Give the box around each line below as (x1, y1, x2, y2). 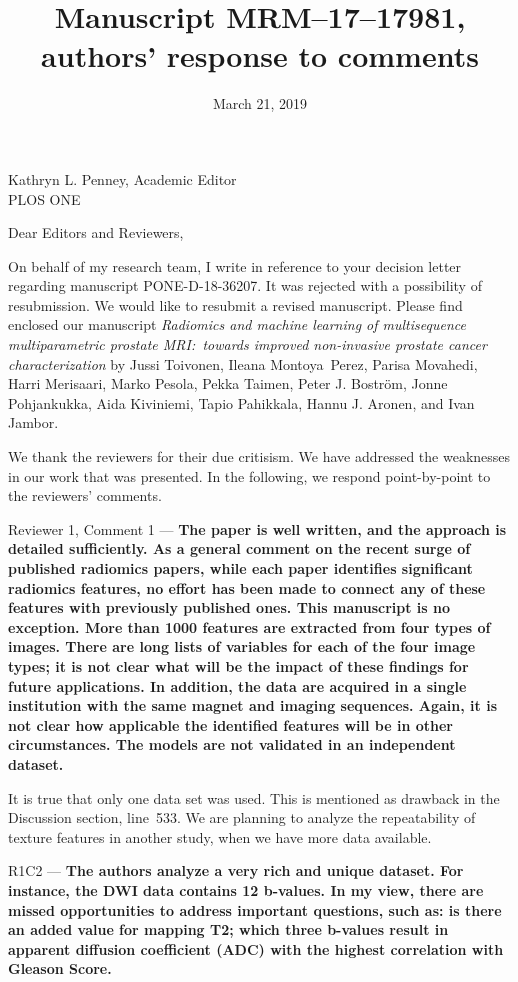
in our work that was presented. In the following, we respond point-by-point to (8, 465, 491, 486)
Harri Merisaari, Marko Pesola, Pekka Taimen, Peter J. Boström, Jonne (8, 373, 448, 394)
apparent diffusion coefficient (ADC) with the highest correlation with (8, 938, 504, 959)
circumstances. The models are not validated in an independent (8, 734, 456, 755)
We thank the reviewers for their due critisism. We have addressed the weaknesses (8, 446, 511, 467)
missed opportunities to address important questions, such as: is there (8, 899, 502, 920)
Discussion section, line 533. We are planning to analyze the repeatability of (8, 807, 476, 828)
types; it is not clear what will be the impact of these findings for (8, 655, 469, 676)
